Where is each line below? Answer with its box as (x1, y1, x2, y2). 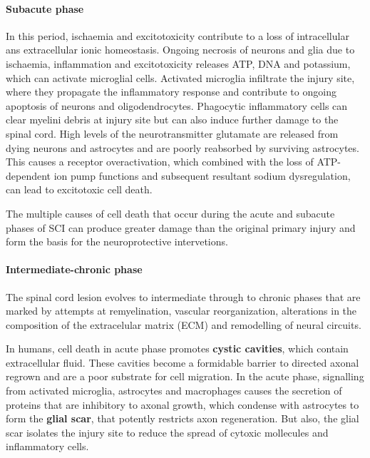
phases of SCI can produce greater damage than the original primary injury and (6, 220, 356, 235)
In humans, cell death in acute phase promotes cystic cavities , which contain (6, 341, 349, 356)
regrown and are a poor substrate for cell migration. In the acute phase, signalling (6, 369, 364, 384)
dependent (6, 168, 51, 183)
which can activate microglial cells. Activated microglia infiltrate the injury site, (6, 70, 355, 85)
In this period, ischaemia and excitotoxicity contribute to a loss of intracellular (6, 28, 349, 43)
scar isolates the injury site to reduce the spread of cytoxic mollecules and (6, 424, 329, 439)
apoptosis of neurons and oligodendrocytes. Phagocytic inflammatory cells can (6, 98, 348, 113)
